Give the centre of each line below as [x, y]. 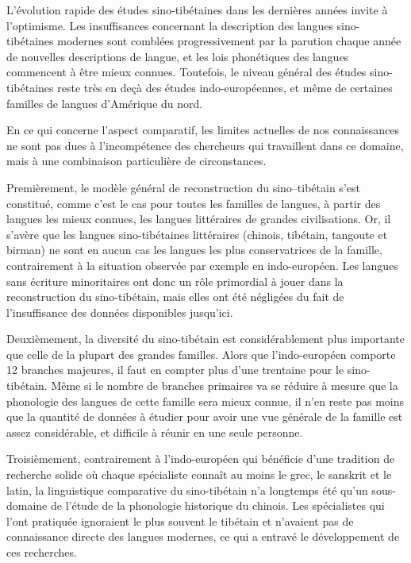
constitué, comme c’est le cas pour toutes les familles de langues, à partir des [194, 203]
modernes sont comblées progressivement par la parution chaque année [229, 41]
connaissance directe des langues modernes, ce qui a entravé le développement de [203, 536]
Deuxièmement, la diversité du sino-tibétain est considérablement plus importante [205, 339]
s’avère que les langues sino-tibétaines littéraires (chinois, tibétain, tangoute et [197, 234]
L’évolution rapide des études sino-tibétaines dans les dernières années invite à [197, 10]
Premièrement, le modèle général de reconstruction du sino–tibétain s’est [183, 187]
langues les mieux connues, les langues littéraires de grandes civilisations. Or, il [199, 219]
